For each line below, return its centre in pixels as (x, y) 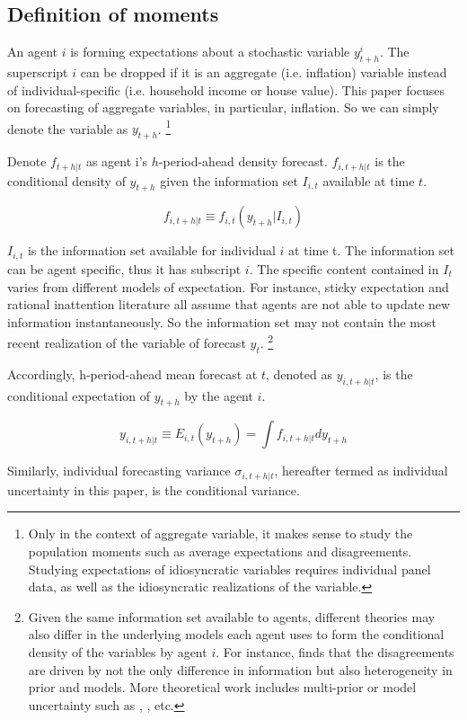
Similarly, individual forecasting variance (119, 471)
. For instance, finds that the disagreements (335, 651)
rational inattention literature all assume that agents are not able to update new (229, 304)
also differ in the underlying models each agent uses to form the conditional (236, 634)
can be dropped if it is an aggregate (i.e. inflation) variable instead (264, 72)
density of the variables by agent (118, 651)
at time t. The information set (371, 250)
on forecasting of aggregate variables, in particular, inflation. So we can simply (223, 107)
